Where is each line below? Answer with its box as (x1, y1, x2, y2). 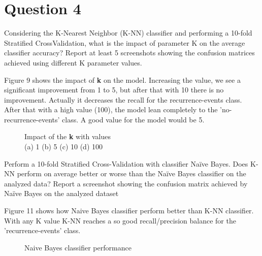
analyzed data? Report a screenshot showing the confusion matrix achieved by (4, 178, 248, 188)
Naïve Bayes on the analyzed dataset (4, 188, 119, 199)
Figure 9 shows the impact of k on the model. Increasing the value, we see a (4, 74, 241, 85)
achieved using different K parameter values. (4, 57, 142, 68)
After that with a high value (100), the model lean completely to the (4, 104, 218, 115)
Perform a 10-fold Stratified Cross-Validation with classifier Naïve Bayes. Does (4, 158, 248, 169)
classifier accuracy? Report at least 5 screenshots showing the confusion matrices (4, 47, 255, 58)
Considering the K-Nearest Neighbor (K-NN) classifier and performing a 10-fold (4, 27, 252, 38)
